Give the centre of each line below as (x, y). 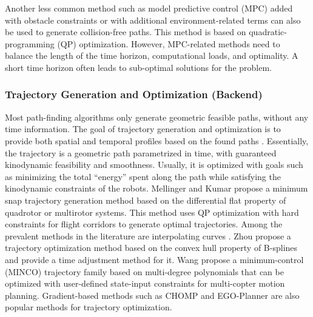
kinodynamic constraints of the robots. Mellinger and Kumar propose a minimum (156, 188)
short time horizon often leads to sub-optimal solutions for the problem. (139, 67)
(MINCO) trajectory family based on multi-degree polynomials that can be (144, 271)
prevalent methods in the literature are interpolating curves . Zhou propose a (148, 235)
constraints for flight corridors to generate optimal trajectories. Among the (144, 224)
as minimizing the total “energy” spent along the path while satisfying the (143, 176)
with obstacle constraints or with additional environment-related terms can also (153, 20)
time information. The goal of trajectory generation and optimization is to (143, 129)
